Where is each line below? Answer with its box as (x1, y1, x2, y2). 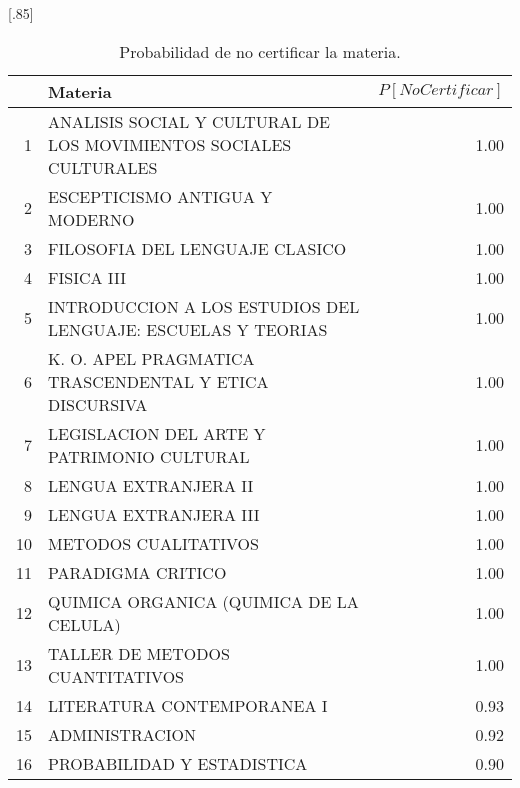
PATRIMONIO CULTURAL (48, 444, 250, 468)
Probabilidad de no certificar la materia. (119, 39, 401, 63)
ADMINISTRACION (48, 722, 197, 746)
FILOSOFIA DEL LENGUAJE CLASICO (48, 236, 347, 260)
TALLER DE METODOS (48, 641, 230, 665)
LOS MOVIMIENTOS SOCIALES (48, 132, 292, 156)
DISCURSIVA (48, 392, 148, 416)
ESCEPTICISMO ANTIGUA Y (48, 184, 273, 208)
